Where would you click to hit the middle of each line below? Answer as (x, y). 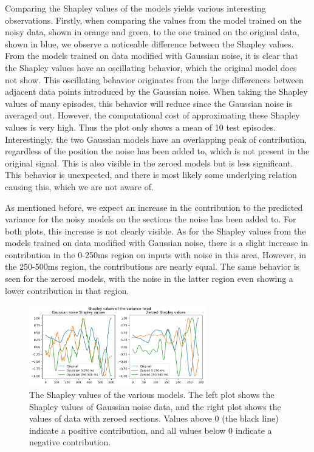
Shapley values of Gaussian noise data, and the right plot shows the (155, 406)
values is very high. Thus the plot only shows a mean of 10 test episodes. (140, 127)
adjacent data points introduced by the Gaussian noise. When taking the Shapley (156, 91)
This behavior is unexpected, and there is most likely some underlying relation (151, 175)
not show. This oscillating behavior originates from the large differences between (154, 79)
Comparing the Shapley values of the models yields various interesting (135, 8)
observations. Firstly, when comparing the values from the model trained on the (153, 20)
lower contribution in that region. (67, 290)
